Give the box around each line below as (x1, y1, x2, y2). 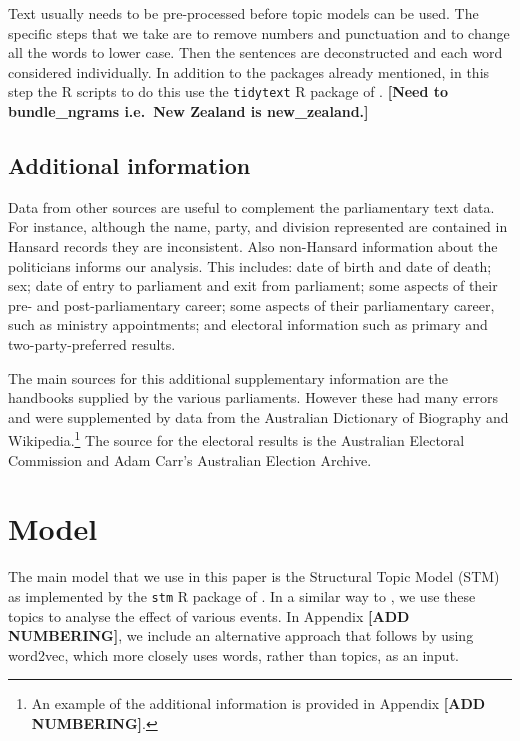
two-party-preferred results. (8, 333, 176, 354)
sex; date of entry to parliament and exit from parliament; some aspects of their (8, 275, 498, 296)
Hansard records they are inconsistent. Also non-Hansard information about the (8, 236, 498, 257)
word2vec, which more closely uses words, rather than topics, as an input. (8, 644, 459, 665)
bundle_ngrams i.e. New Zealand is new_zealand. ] (8, 101, 369, 122)
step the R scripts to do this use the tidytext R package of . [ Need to (8, 81, 449, 102)
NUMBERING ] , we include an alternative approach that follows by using (8, 625, 474, 646)
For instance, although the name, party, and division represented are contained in (8, 216, 508, 237)
